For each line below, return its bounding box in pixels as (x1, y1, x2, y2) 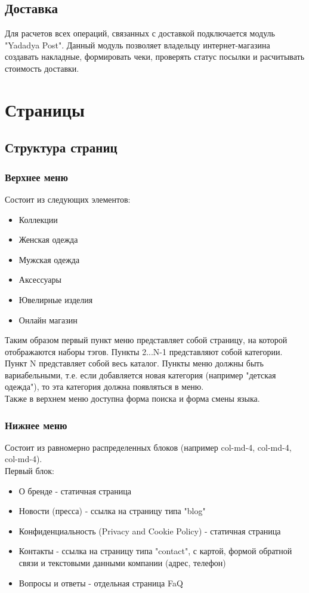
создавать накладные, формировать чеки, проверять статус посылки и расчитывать (5, 50, 305, 63)
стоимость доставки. (5, 62, 79, 74)
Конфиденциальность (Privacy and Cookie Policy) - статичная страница (18, 524, 281, 537)
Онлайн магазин (18, 313, 78, 326)
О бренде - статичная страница (18, 484, 131, 497)
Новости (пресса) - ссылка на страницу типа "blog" (18, 505, 206, 517)
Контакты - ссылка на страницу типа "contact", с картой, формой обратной (18, 545, 292, 557)
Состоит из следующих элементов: (5, 192, 131, 205)
